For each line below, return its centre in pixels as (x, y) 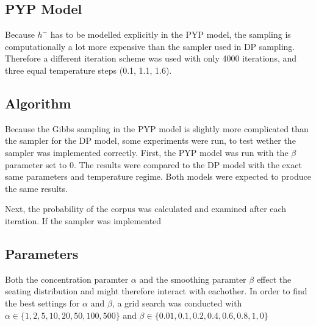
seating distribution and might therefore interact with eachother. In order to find (156, 291)
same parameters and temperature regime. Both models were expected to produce (158, 176)
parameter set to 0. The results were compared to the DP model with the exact (153, 164)
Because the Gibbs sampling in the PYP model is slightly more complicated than (157, 128)
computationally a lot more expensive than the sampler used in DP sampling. (150, 46)
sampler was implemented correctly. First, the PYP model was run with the (147, 152)
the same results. (36, 188)
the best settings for (42, 303)
